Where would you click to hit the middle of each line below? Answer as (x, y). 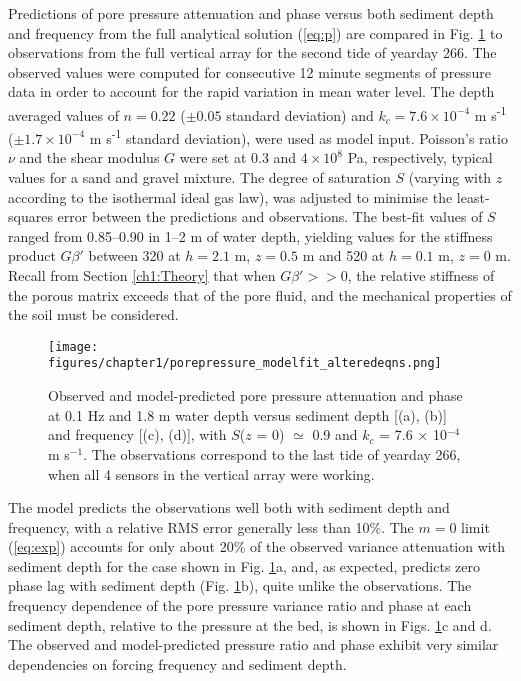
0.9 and (335, 434)
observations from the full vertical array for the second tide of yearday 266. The (252, 52)
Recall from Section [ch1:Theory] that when (142, 275)
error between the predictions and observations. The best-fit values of (270, 216)
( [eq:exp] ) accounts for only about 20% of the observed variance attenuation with (256, 546)
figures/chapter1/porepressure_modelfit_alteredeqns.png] (245, 363)
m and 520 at (343, 255)
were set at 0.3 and (238, 157)
